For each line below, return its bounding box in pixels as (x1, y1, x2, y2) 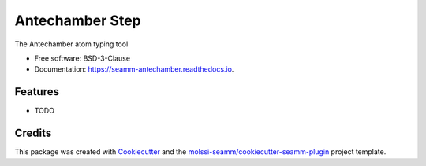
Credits (14, 127, 52, 140)
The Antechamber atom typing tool (14, 39, 129, 49)
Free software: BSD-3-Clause (34, 53, 130, 63)
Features (14, 85, 59, 98)
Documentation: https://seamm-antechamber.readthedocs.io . (34, 65, 234, 74)
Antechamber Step (14, 12, 141, 29)
